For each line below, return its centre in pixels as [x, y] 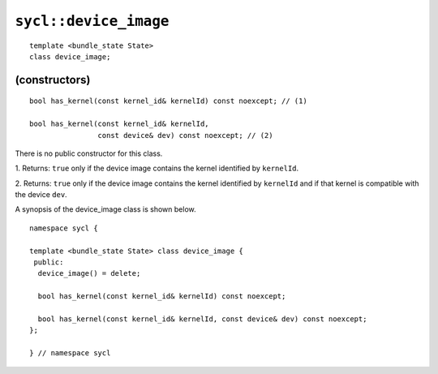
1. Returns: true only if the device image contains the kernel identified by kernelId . [157, 168]
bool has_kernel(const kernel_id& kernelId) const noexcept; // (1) [168, 101]
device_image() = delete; [89, 273]
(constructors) [53, 80]
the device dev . [41, 195]
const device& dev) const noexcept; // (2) [185, 135]
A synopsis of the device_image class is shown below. [105, 209]
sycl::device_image [92, 21]
